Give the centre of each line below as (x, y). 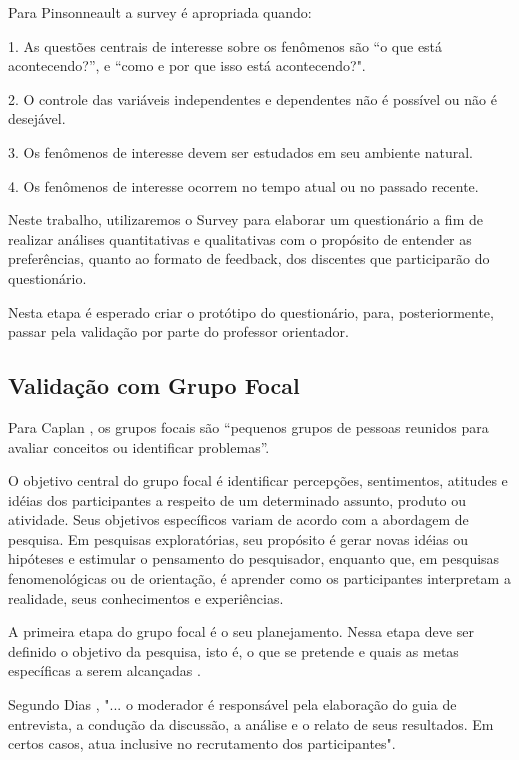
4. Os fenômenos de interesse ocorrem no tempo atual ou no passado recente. (243, 185)
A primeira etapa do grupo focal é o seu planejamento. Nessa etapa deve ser (241, 631)
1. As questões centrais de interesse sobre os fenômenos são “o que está (225, 45)
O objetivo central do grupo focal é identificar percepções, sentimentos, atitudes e (258, 480)
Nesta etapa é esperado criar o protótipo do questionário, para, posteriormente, (251, 311)
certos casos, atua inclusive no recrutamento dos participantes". (202, 743)
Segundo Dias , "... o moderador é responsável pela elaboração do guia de (232, 704)
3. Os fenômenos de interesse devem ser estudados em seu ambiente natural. (240, 151)
